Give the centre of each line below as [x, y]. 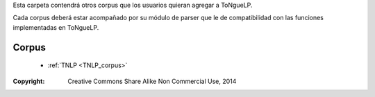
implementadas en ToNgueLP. [56, 27]
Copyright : [29, 81]
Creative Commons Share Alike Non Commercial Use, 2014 [152, 81]
